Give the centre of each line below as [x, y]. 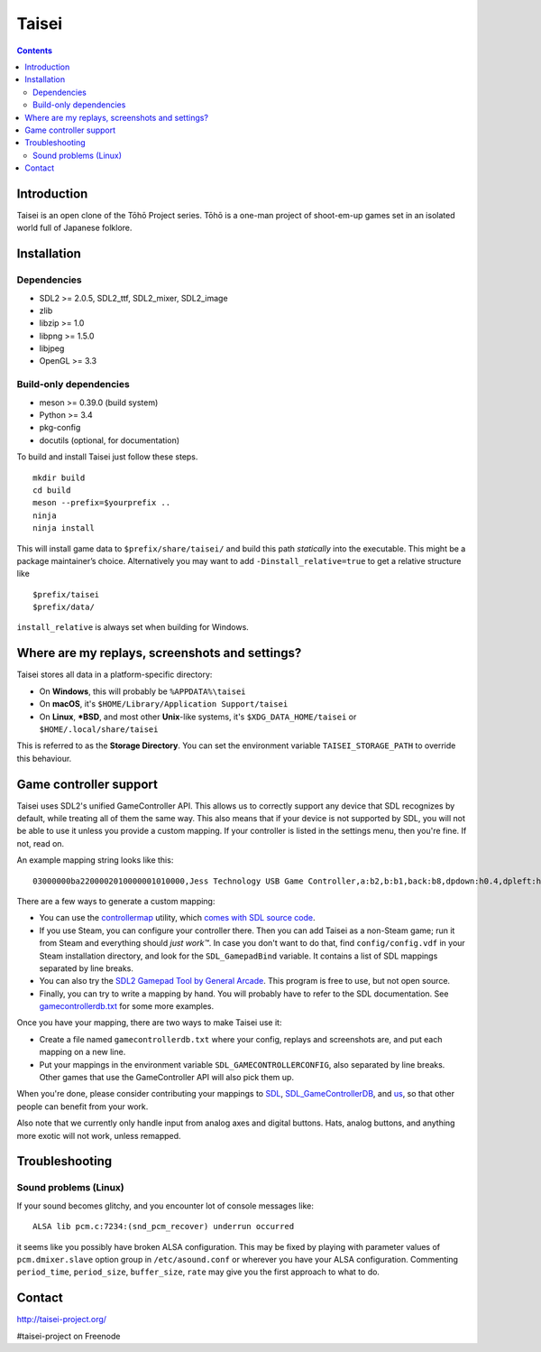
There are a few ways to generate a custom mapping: [116, 901]
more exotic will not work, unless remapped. [99, 1135]
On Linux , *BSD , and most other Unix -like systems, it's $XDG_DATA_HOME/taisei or [198, 717]
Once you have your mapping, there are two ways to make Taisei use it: [149, 1023]
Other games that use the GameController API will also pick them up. [167, 1078]
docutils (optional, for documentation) [110, 440]
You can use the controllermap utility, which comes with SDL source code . [177, 918]
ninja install [64, 528]
